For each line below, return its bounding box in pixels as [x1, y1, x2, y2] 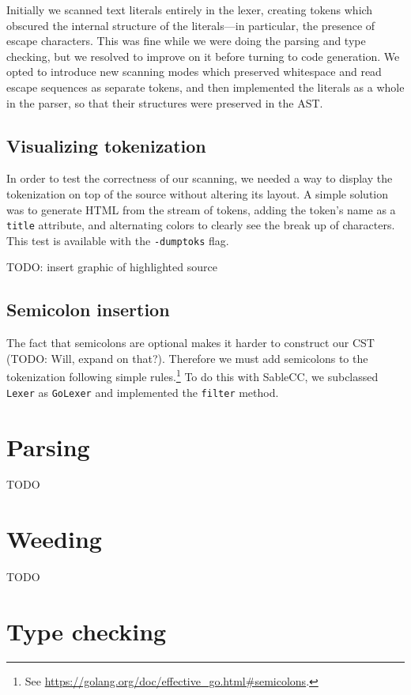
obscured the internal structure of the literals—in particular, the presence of [6, 17, 375, 33]
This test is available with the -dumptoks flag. [6, 232, 229, 248]
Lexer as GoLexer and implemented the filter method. [6, 383, 279, 400]
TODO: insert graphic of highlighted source [6, 259, 217, 275]
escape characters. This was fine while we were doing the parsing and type [6, 32, 366, 49]
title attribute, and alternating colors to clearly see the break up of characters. [6, 217, 395, 233]
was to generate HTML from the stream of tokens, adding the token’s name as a [6, 201, 396, 217]
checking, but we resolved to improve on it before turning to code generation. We [6, 47, 400, 64]
